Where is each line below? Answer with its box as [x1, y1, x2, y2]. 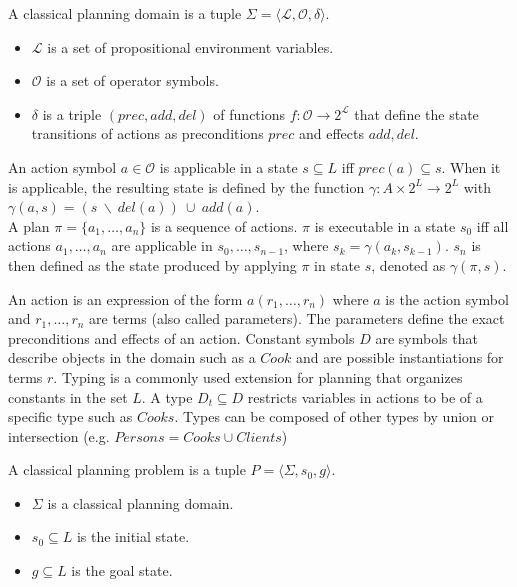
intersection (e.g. [8, 425, 110, 446]
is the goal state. [71, 560, 173, 581]
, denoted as [371, 254, 446, 275]
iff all [476, 215, 509, 236]
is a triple [42, 103, 102, 124]
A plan [8, 215, 50, 236]
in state [314, 254, 361, 275]
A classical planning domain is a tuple [8, 3, 242, 23]
